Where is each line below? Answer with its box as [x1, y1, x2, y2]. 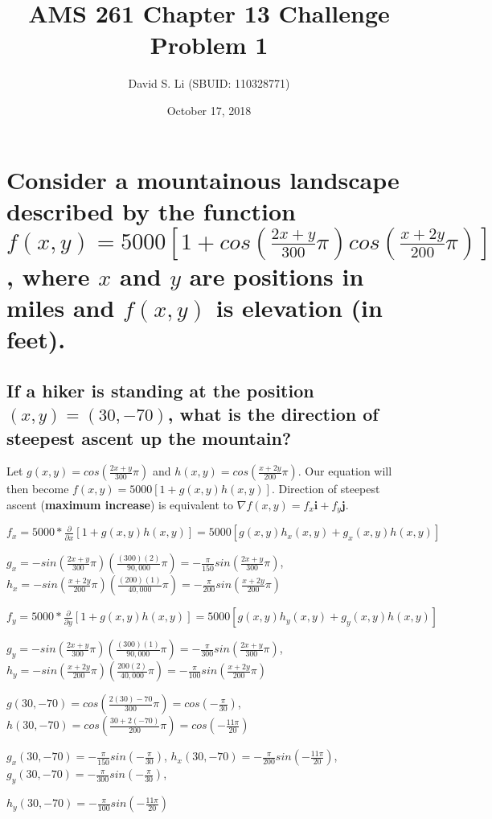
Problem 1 [150, 28, 269, 61]
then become [6, 480, 69, 497]
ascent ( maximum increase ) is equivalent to [6, 496, 234, 513]
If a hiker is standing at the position [6, 377, 314, 402]
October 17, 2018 [166, 101, 252, 118]
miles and [6, 291, 115, 324]
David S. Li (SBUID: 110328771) [128, 75, 290, 92]
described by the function [6, 194, 296, 227]
